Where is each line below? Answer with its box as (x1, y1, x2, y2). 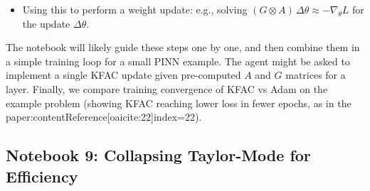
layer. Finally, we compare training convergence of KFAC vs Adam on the (6, 81, 328, 96)
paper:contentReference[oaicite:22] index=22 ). (6, 109, 202, 124)
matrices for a (285, 67, 346, 82)
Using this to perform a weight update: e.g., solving (22, 2, 248, 16)
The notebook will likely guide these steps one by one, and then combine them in (6, 40, 360, 55)
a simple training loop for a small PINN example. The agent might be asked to (6, 53, 350, 68)
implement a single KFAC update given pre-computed (6, 67, 241, 82)
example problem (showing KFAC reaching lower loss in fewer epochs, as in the (6, 95, 351, 110)
